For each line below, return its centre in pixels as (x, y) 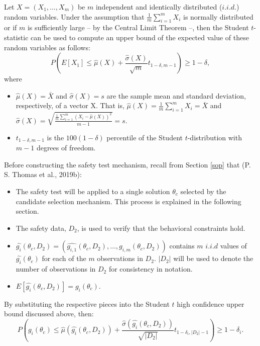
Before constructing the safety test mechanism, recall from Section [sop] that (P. (127, 164)
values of (233, 246)
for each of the (64, 258)
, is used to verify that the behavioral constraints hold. (161, 228)
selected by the (203, 191)
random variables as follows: (47, 47)
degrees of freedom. (66, 148)
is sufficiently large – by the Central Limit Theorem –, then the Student (138, 27)
